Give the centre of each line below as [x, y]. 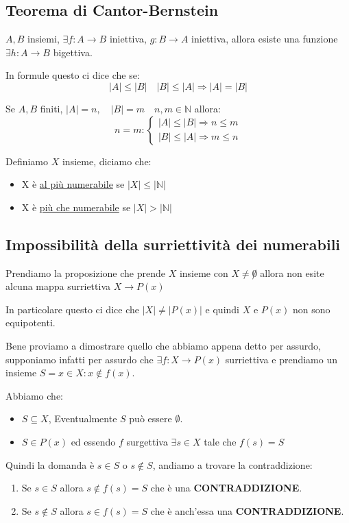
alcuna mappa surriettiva [58, 286]
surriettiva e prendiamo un [281, 359]
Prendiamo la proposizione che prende [85, 272]
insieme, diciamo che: [107, 161]
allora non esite [292, 272]
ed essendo [93, 441]
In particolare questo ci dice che [72, 309]
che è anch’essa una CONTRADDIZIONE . [247, 510]
